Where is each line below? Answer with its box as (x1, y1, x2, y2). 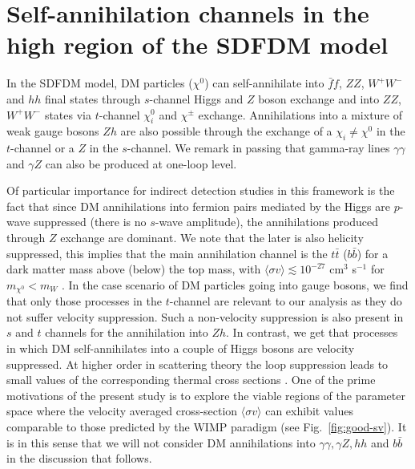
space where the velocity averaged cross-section (6, 402, 238, 419)
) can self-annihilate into (204, 75, 324, 91)
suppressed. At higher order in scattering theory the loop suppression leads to (6, 355, 389, 372)
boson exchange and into (258, 90, 380, 107)
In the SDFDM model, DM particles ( (6, 75, 193, 91)
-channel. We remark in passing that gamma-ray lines (127, 139, 390, 156)
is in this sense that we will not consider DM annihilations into (6, 434, 316, 451)
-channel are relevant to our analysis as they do (169, 293, 402, 309)
